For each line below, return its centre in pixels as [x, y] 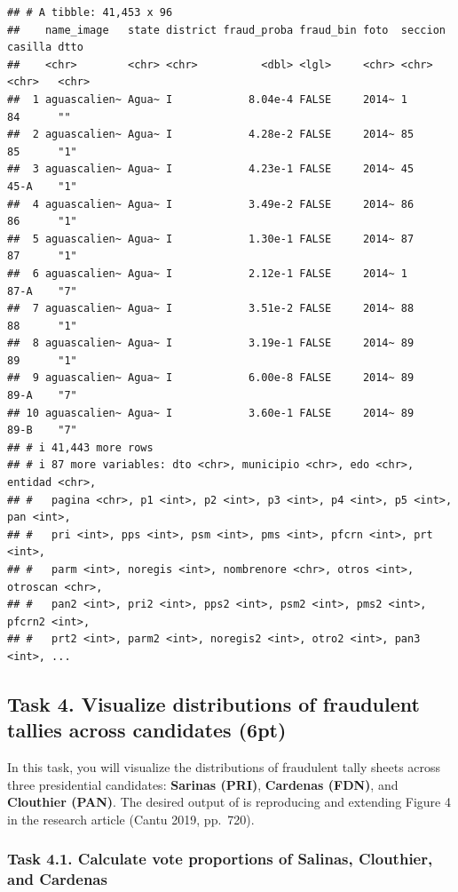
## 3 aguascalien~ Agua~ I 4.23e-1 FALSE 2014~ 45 [211, 169]
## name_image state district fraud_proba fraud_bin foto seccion [226, 30]
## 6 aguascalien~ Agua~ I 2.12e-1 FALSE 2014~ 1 [208, 273]
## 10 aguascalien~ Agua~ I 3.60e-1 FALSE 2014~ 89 [211, 413]
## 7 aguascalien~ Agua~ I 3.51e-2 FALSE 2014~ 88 [211, 309]
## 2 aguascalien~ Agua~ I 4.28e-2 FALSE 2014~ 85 [211, 135]
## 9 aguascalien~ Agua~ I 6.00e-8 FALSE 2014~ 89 [211, 378]
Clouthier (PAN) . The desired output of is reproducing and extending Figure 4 [229, 802]
